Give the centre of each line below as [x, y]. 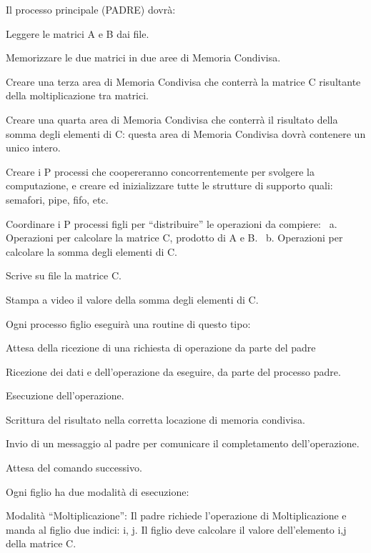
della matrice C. [41, 543]
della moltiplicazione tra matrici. [77, 95]
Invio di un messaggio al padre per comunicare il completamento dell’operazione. [183, 443]
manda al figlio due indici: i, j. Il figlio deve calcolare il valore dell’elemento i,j [176, 529]
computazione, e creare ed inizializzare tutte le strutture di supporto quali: [169, 185]
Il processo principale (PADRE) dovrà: [91, 9]
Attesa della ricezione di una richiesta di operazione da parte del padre [161, 348]
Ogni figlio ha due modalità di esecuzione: [98, 491]
